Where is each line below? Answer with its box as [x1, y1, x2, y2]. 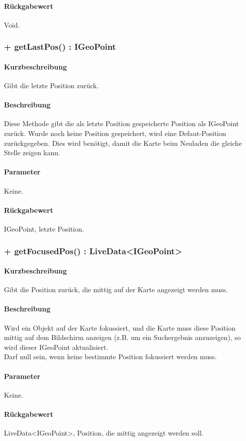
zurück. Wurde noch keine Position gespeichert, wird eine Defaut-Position [4, 128, 226, 138]
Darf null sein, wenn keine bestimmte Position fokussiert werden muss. [4, 351, 217, 362]
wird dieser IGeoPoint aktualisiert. [4, 341, 108, 352]
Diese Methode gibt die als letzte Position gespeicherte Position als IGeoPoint [4, 118, 239, 129]
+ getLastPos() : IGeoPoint [4, 40, 116, 53]
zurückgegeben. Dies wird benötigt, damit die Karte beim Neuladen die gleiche [4, 137, 242, 148]
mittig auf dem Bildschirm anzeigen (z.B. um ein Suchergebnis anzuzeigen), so [4, 332, 241, 342]
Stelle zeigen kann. [4, 147, 60, 158]
